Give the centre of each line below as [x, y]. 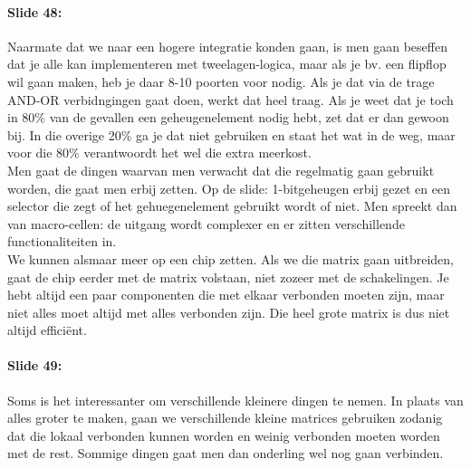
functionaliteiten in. [62, 241]
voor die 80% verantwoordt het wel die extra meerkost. [159, 153]
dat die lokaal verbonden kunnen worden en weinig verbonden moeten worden [224, 435]
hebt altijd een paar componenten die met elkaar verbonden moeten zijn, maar [226, 295]
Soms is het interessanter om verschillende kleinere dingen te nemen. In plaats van [235, 400]
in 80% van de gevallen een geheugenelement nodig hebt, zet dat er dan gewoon [228, 117]
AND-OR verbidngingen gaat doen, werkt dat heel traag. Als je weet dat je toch [231, 99]
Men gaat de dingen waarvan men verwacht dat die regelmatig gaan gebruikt [221, 170]
